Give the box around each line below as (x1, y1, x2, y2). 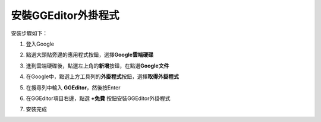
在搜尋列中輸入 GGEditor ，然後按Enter (26, 84, 121, 91)
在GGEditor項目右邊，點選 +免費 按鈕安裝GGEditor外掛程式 (26, 95, 171, 102)
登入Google (26, 40, 55, 47)
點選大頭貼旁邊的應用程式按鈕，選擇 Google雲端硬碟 (26, 51, 154, 59)
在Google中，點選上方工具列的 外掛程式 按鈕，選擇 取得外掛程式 (26, 73, 180, 80)
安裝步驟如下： (11, 30, 48, 37)
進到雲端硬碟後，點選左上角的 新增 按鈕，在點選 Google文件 (26, 62, 169, 69)
